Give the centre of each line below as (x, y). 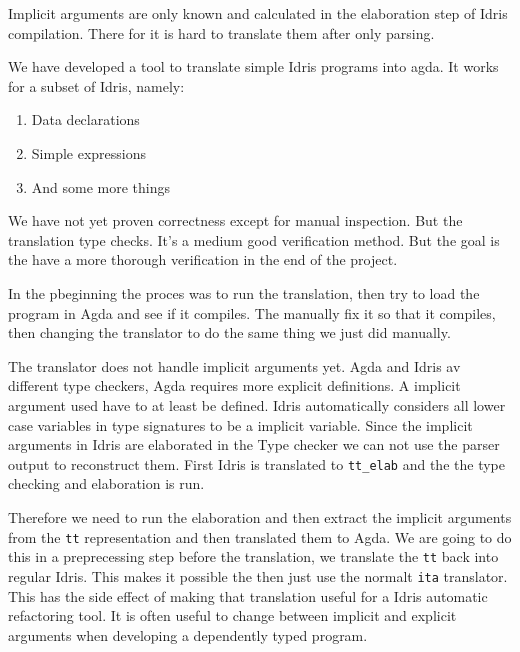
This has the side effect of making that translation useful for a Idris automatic (248, 595)
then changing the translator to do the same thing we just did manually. (229, 332)
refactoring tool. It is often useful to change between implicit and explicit (232, 615)
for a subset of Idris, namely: (96, 85)
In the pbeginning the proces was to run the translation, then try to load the (244, 292)
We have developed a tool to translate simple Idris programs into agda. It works (253, 66)
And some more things (101, 186)
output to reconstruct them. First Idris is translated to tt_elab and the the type (256, 463)
